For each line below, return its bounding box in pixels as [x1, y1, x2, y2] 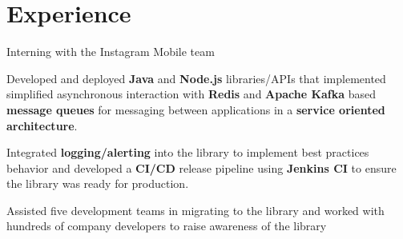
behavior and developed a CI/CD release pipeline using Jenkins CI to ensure [6, 159, 397, 176]
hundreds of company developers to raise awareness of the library [6, 217, 327, 234]
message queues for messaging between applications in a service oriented [6, 101, 385, 118]
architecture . [6, 117, 78, 133]
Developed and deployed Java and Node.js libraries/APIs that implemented [6, 70, 386, 86]
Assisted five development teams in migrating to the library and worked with [6, 201, 385, 218]
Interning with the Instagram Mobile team [6, 43, 215, 60]
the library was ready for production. [6, 175, 189, 192]
